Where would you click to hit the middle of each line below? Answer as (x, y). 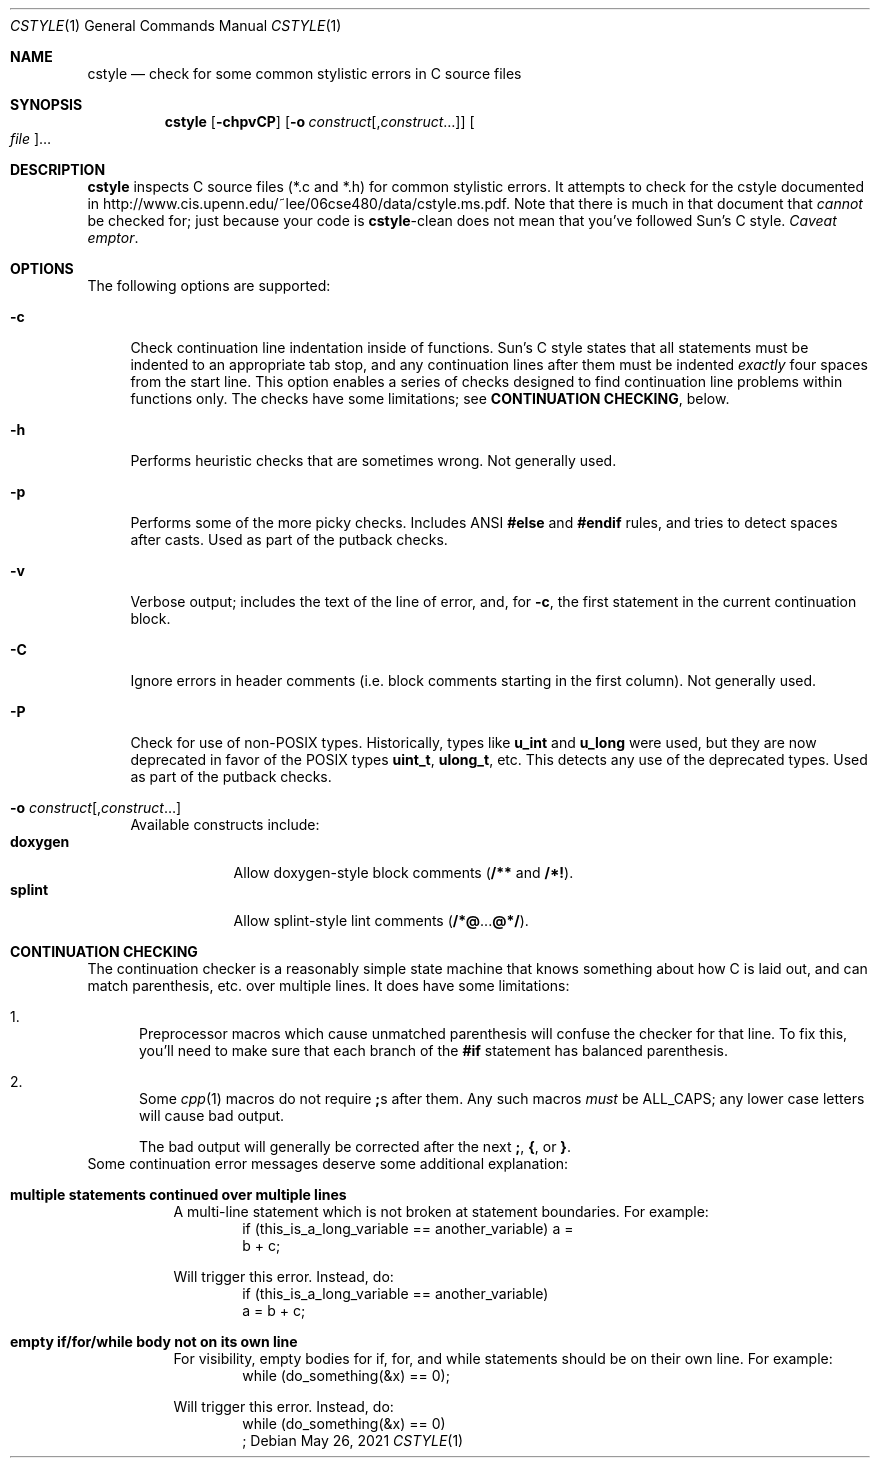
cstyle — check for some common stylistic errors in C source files (304, 73)
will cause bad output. (212, 1115)
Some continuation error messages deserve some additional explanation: (328, 1163)
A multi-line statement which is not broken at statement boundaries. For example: (441, 1211)
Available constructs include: (225, 824)
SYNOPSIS (46, 104)
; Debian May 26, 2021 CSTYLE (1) (353, 1440)
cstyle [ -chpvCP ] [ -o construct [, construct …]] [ (319, 121)
